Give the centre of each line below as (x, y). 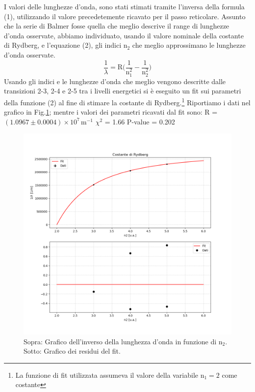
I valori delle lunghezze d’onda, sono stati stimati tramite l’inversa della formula (124, 6)
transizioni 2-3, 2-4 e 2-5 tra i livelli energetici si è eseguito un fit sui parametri (123, 91)
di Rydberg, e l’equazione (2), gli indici (63, 45)
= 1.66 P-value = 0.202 (140, 121)
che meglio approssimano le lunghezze (189, 45)
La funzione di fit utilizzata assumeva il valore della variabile (107, 375)
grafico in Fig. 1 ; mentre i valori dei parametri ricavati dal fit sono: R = (111, 112)
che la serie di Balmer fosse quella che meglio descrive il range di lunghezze (117, 26)
